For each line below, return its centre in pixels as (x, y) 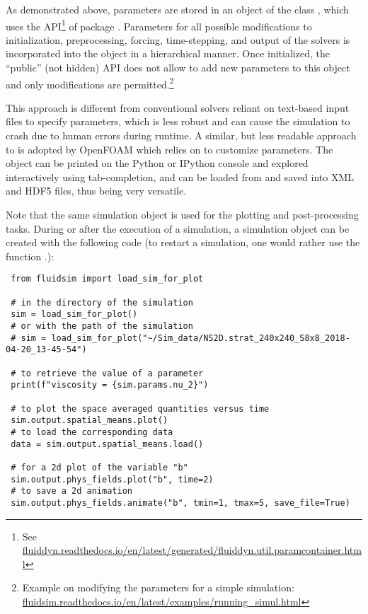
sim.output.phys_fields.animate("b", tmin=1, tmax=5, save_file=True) (180, 503)
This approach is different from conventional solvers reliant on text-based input (178, 107)
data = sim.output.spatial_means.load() (107, 444)
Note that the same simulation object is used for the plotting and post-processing (182, 215)
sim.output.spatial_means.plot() (90, 421)
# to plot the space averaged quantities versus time (140, 409)
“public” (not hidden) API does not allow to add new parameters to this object (178, 68)
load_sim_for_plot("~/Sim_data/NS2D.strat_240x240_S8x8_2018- (201, 338)
